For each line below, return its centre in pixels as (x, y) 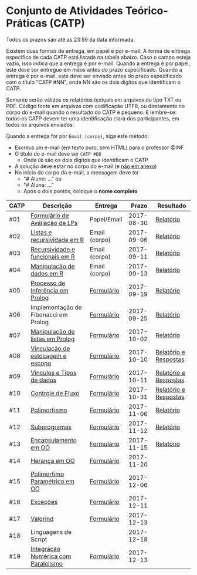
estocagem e (48, 355)
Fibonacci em (49, 314)
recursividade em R (57, 240)
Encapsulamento (54, 440)
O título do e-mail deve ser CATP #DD (58, 153)
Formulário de (50, 216)
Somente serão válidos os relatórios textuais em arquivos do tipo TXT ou (94, 100)
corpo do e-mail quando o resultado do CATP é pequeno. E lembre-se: (91, 112)
